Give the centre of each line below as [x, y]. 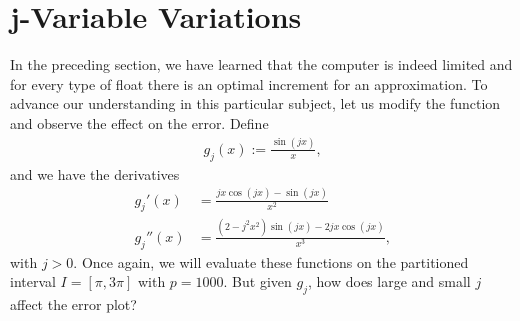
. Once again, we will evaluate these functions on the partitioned [271, 261]
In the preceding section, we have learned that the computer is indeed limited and [261, 64]
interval [33, 281]
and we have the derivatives [95, 173]
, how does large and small [389, 281]
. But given [257, 281]
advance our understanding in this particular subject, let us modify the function [255, 103]
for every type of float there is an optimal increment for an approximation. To [249, 83]
